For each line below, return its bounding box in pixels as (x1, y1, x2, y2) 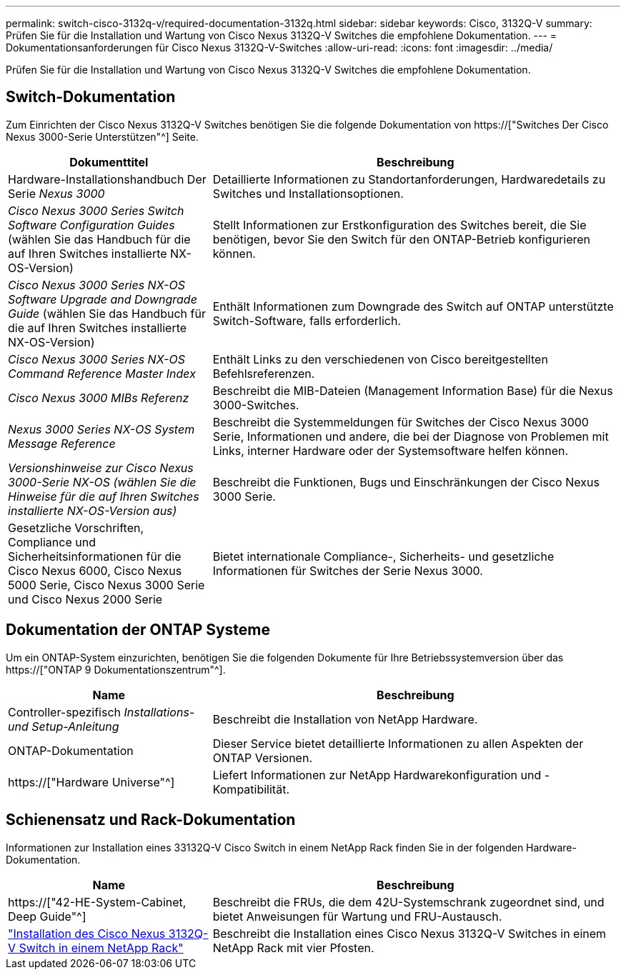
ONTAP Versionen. (212, 750, 313, 765)
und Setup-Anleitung (8, 719, 119, 734)
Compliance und (8, 534, 96, 549)
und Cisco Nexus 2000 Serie (8, 591, 163, 606)
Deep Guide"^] (8, 909, 86, 924)
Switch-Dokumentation (6, 88, 176, 106)
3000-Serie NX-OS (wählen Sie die (8, 474, 197, 489)
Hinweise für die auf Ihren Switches (8, 489, 199, 504)
